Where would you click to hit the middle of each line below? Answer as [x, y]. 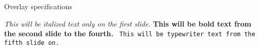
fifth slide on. [32, 43]
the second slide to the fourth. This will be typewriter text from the [130, 33]
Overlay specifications [38, 6]
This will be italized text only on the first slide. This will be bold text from [128, 23]
